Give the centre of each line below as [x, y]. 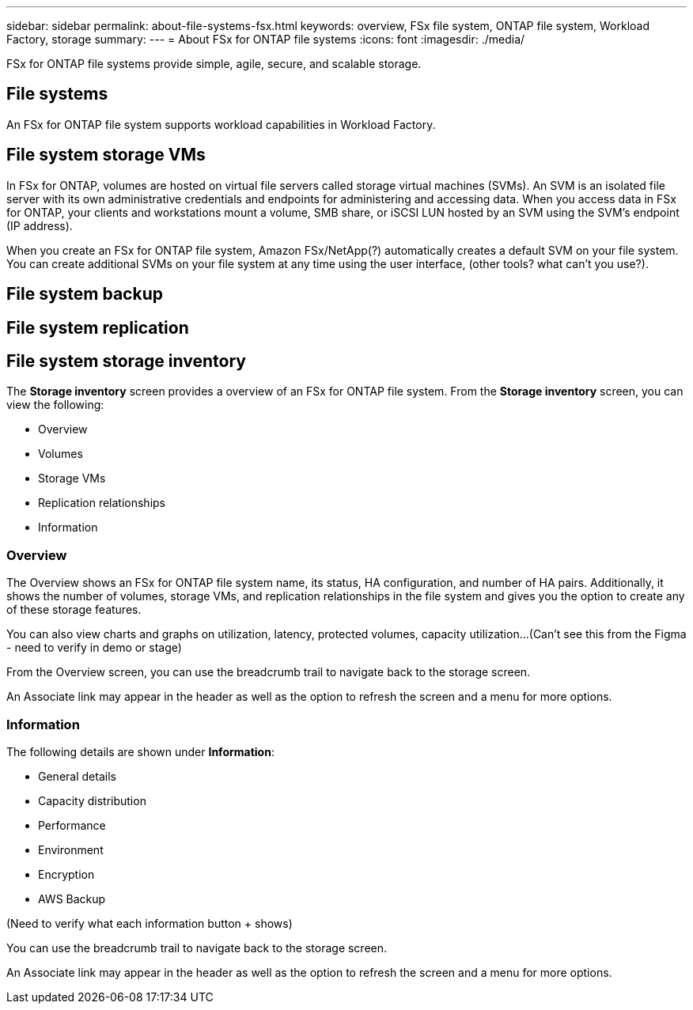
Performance [72, 825]
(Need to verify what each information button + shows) [150, 923]
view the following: [55, 405]
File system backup [85, 294]
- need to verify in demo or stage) [94, 648]
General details [77, 776]
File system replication [98, 327]
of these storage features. [74, 610]
